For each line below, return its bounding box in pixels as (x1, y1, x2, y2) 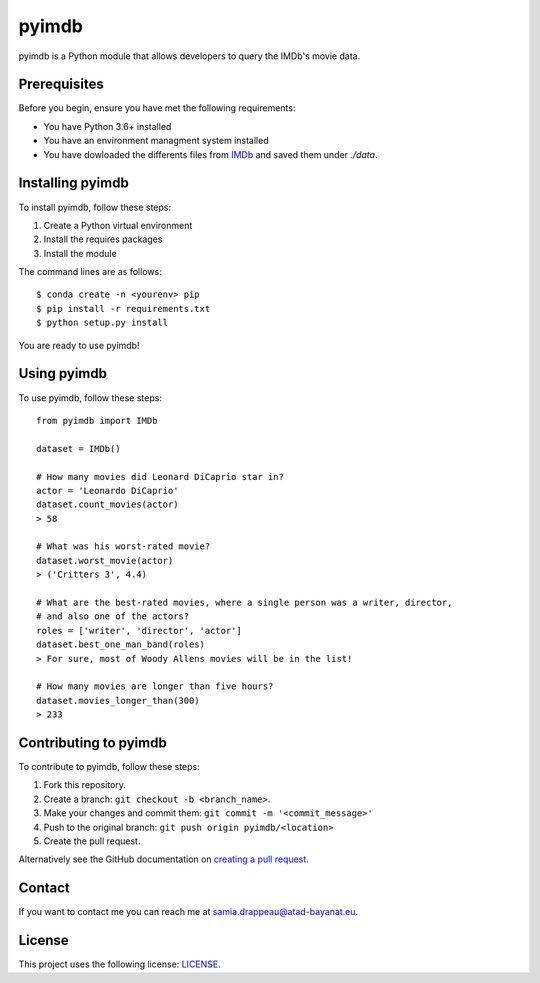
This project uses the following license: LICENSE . (18, 958, 222, 970)
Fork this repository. (43, 779, 127, 791)
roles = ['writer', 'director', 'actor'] (36, 625, 242, 636)
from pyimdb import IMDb (36, 415, 158, 426)
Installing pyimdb (18, 175, 129, 192)
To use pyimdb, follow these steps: (18, 391, 162, 404)
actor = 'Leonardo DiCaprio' (36, 485, 179, 496)
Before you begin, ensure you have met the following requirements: (18, 102, 296, 114)
